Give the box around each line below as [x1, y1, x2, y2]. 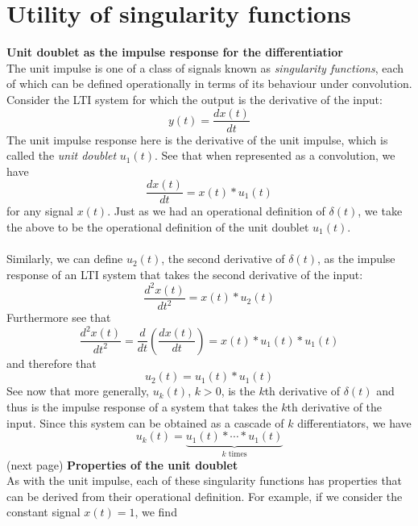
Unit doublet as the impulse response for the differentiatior [6, 44, 344, 61]
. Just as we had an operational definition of [107, 202, 325, 219]
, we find [135, 503, 177, 520]
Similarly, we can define [6, 250, 123, 267]
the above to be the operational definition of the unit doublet [6, 219, 309, 235]
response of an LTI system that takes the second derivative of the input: [6, 265, 363, 282]
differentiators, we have [297, 414, 412, 431]
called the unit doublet [6, 147, 117, 164]
